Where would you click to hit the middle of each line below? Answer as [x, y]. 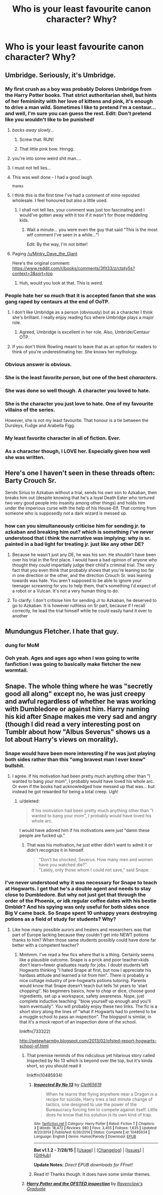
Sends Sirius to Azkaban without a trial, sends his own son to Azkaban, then [81, 492]
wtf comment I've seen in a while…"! [63, 234]
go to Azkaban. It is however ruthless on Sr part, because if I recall [79, 606]
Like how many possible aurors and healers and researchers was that [81, 930]
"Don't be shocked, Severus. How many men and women [96, 860]
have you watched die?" [63, 865]
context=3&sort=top [32, 273]
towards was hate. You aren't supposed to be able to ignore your [77, 580]
